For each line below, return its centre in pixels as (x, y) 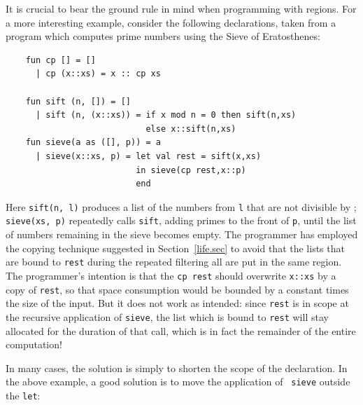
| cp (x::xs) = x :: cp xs (98, 74)
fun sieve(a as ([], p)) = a (93, 143)
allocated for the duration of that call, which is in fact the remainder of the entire (181, 330)
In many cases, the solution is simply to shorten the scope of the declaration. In (177, 368)
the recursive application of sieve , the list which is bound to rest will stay (167, 316)
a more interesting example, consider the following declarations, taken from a (171, 22)
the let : (23, 395)
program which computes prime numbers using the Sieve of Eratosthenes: (163, 36)
